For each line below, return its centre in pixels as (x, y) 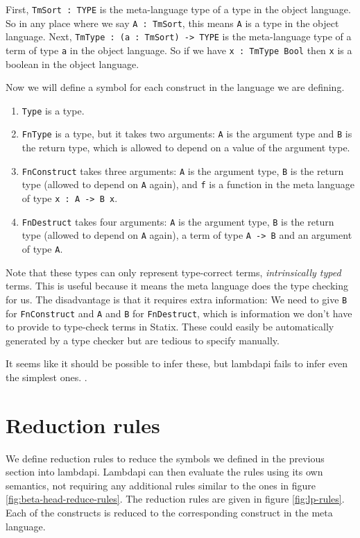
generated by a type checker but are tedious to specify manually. (143, 340)
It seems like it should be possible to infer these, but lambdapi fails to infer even (177, 363)
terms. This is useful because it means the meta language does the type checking (177, 286)
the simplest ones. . (46, 377)
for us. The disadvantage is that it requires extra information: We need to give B (177, 299)
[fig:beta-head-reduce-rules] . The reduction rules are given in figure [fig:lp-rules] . (175, 499)
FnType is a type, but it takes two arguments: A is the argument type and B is (187, 134)
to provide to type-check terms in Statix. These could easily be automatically (170, 327)
